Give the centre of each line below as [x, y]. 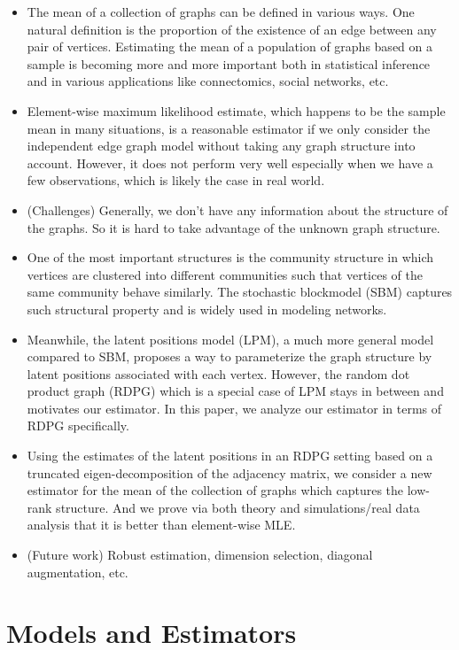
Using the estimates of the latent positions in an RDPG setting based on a [230, 456]
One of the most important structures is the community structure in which [230, 257]
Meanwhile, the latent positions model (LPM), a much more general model [230, 339]
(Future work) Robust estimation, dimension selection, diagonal [200, 555]
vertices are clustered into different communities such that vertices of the [225, 274]
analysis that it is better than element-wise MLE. [161, 525]
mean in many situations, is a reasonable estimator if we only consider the [229, 128]
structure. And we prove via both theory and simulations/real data [238, 507]
